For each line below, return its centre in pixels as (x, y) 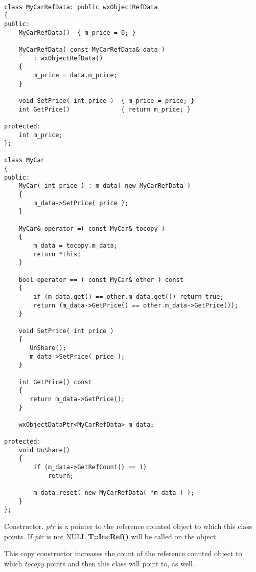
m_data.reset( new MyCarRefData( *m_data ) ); (114, 493)
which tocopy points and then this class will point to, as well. (99, 563)
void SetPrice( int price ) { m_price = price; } (107, 101)
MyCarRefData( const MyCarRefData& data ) (92, 49)
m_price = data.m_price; (75, 75)
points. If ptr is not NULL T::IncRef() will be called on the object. (111, 536)
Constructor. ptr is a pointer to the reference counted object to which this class (128, 526)
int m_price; (41, 135)
